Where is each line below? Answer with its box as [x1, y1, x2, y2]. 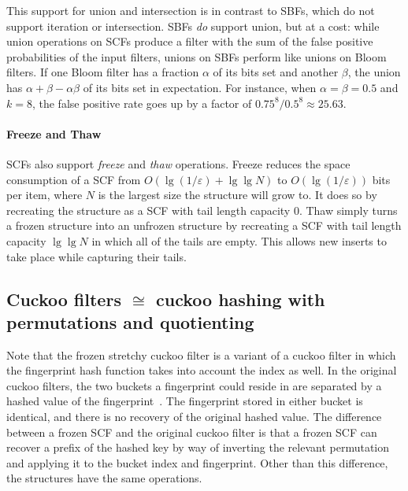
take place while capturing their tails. [6, 248, 187, 264]
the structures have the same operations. [6, 470, 202, 486]
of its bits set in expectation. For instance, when [83, 79, 317, 95]
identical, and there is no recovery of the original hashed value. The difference [6, 408, 382, 425]
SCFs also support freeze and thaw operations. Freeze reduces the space [6, 155, 351, 172]
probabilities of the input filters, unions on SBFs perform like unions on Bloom [6, 48, 387, 65]
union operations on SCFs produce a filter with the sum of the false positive [6, 33, 373, 50]
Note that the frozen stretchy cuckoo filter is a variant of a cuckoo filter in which [6, 346, 396, 363]
